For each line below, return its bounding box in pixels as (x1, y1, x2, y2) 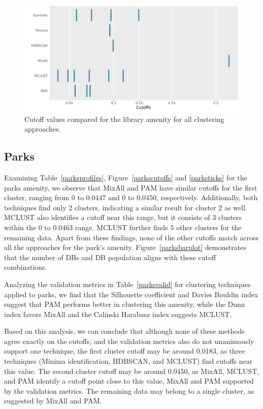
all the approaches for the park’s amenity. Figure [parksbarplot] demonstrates (4, 242, 246, 253)
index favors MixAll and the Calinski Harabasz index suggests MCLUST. (4, 308, 232, 319)
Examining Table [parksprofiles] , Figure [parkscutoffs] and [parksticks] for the (4, 172, 247, 182)
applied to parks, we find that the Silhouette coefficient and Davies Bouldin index (4, 289, 258, 299)
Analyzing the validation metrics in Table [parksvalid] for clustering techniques (4, 278, 251, 289)
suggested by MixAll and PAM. (4, 395, 102, 406)
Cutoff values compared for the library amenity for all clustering (24, 113, 224, 124)
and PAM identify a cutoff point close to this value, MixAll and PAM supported (4, 375, 254, 386)
